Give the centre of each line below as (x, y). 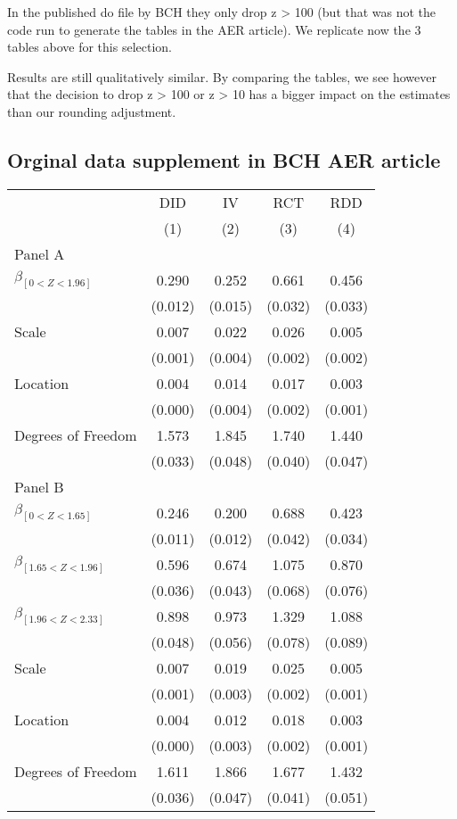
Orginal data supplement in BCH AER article (224, 159)
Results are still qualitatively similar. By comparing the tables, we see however (222, 76)
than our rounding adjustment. (92, 111)
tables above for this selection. (90, 47)
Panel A (40, 253)
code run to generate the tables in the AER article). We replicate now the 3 (214, 29)
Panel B (39, 486)
